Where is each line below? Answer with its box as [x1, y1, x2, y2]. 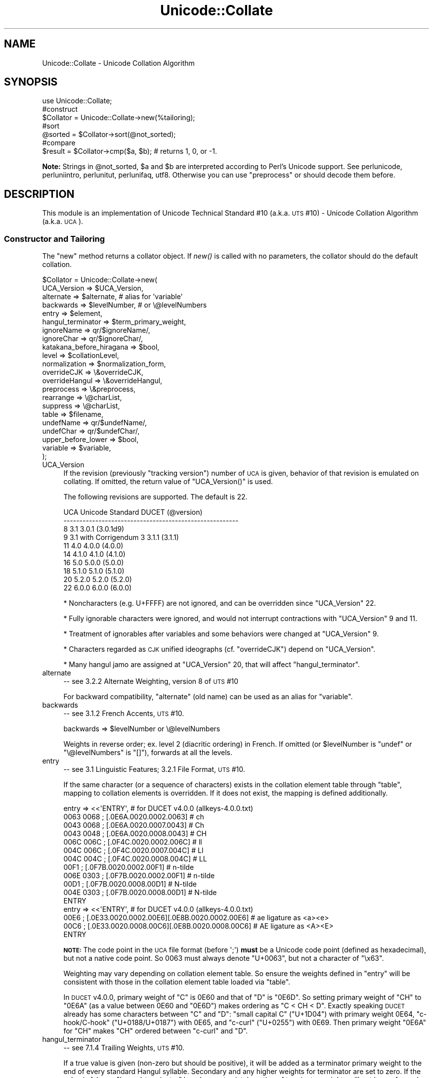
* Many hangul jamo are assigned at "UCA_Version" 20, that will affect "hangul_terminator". [63, 660, 360, 669]
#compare [42, 138, 76, 147]
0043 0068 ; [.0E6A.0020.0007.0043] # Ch [63, 821, 204, 830]
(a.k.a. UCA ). [42, 217, 84, 226]
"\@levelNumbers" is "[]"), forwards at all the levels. [63, 748, 232, 757]
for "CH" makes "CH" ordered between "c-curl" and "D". [63, 1027, 248, 1035]
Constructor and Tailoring [4, 233, 105, 244]
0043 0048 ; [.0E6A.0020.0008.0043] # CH [63, 829, 207, 838]
